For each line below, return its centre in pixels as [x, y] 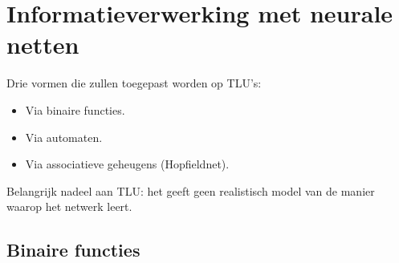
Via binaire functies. [75, 109]
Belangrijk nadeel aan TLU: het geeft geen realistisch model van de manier [191, 190]
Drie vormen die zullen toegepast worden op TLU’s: [134, 83]
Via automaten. [64, 137]
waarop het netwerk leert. [69, 206]
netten [43, 45]
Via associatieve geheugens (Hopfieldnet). [127, 164]
